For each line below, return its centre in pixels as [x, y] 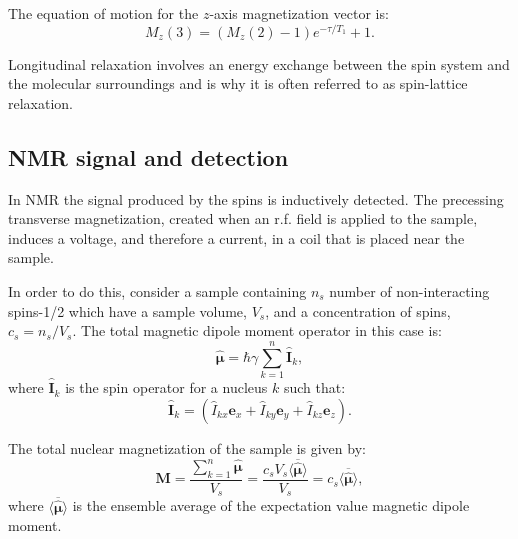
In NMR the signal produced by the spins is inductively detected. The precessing [256, 198]
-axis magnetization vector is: [299, 13]
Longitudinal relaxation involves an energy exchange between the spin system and [259, 63]
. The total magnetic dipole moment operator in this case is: [257, 330]
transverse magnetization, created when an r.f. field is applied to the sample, [243, 218]
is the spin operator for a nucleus [166, 387]
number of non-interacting [409, 291]
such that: [314, 387]
